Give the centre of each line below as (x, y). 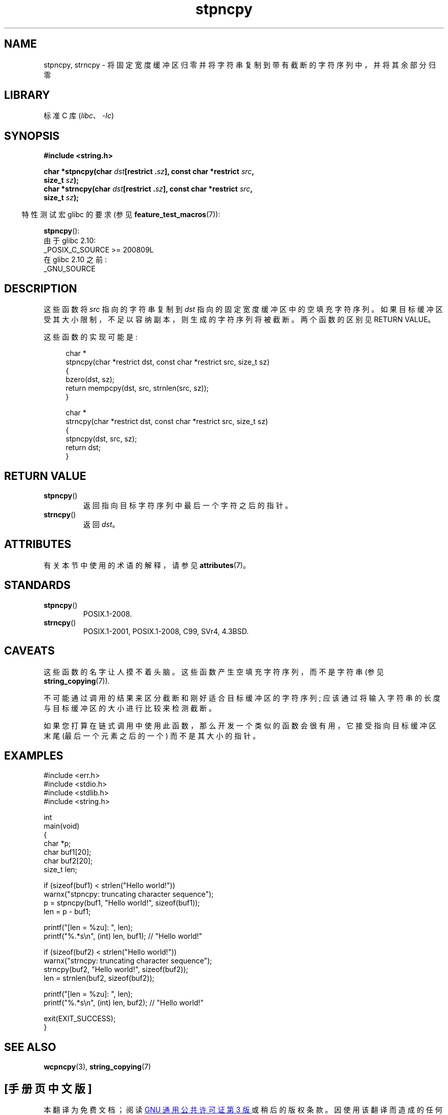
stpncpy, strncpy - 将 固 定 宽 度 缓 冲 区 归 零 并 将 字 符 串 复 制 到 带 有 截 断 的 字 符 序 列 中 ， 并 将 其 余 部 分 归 (240, 65)
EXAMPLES (34, 755)
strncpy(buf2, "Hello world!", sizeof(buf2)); (116, 970)
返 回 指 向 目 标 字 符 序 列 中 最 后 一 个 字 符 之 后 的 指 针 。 (188, 505)
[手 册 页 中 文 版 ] (48, 1088)
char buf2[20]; (68, 861)
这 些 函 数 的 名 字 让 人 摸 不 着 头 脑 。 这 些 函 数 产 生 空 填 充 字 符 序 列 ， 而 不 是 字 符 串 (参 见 (214, 671)
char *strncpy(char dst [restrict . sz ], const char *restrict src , (148, 189)
